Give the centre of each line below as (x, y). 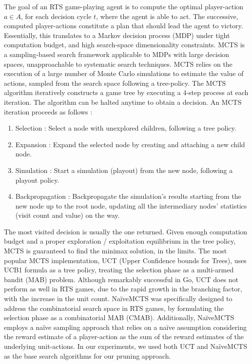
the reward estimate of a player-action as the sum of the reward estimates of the (124, 336)
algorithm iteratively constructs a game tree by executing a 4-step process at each (126, 92)
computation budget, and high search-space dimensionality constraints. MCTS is (125, 45)
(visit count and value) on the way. (68, 215)
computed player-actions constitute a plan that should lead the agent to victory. (124, 26)
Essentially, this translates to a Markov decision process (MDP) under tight (117, 35)
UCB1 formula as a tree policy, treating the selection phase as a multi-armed (119, 270)
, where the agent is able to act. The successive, (167, 16)
